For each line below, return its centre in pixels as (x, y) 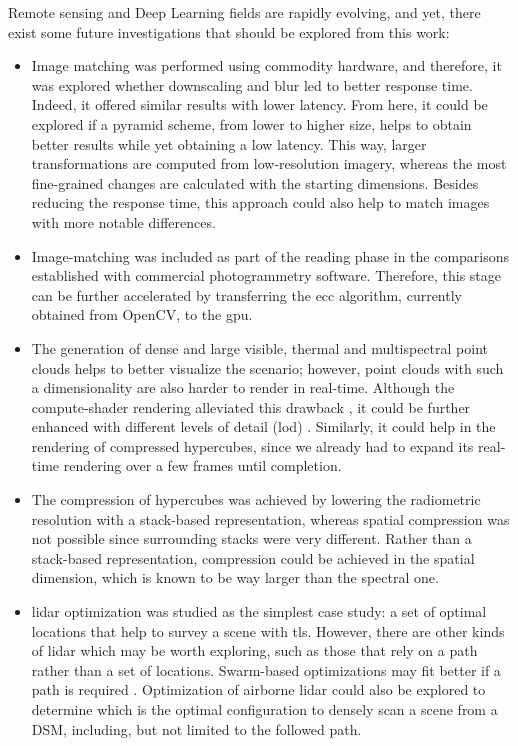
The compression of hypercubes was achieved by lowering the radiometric (256, 499)
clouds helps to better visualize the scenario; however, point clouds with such (267, 367)
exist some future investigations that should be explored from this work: (229, 31)
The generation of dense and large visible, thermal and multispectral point (259, 347)
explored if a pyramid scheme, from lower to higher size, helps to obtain (251, 123)
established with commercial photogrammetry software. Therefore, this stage (266, 275)
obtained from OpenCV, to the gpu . (142, 314)
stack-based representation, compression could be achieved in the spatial (253, 557)
